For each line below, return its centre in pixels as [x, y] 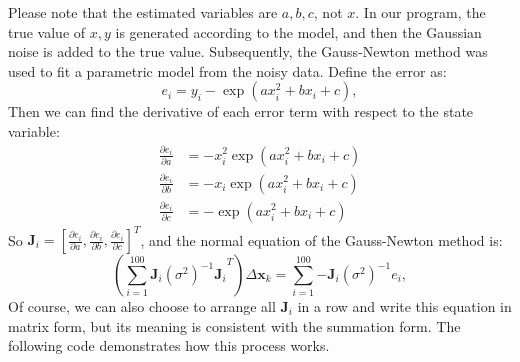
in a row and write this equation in [404, 306]
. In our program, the [420, 12]
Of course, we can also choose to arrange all [142, 306]
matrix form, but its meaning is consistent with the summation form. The [234, 325]
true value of [47, 31]
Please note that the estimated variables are [143, 12]
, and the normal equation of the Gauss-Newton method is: [321, 239]
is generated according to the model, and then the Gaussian [298, 31]
